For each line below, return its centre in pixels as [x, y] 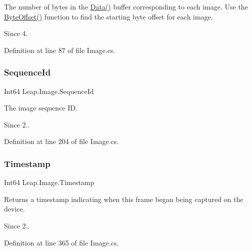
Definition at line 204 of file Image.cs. [61, 141]
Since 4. [16, 33]
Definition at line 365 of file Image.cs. [61, 242]
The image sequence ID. [41, 108]
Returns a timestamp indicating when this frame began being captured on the [124, 199]
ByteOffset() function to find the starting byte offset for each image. [108, 16]
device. [14, 209]
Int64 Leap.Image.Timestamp [49, 182]
